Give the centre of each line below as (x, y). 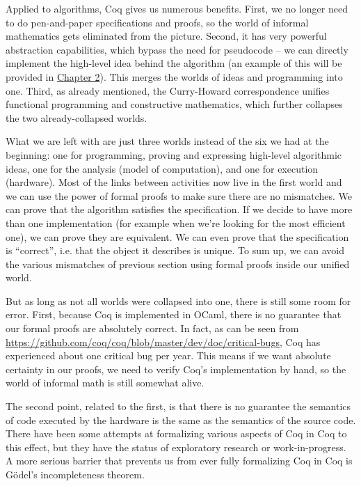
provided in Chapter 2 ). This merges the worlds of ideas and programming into (174, 76)
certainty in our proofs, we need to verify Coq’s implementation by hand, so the (176, 369)
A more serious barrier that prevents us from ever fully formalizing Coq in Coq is (179, 461)
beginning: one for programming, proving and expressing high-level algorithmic (174, 154)
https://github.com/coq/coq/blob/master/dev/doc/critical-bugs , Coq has (163, 342)
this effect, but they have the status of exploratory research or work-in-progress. (176, 447)
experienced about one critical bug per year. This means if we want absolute (168, 355)
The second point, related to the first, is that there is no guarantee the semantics (178, 406)
